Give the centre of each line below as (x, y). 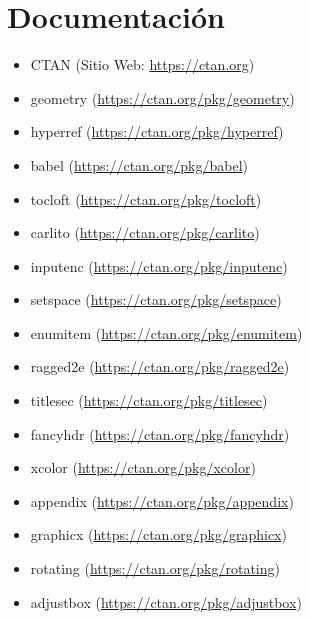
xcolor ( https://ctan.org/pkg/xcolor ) (143, 467)
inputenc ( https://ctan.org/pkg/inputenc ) (159, 265)
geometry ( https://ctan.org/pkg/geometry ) (162, 97)
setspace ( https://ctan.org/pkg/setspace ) (156, 299)
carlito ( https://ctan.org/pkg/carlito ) (145, 232)
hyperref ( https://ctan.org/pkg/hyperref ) (157, 131)
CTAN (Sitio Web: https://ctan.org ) (142, 64)
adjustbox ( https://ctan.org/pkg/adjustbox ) (166, 601)
